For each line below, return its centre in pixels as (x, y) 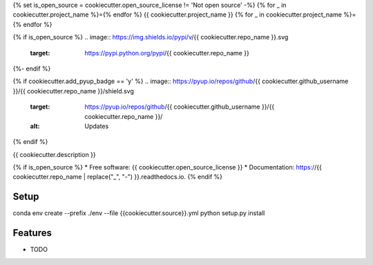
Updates (97, 126)
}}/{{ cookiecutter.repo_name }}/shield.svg (74, 91)
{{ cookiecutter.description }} (54, 154)
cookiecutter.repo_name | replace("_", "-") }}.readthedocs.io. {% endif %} (118, 177)
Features (32, 233)
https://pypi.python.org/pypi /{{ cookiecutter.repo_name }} (167, 53)
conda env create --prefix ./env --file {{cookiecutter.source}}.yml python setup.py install (139, 213)
